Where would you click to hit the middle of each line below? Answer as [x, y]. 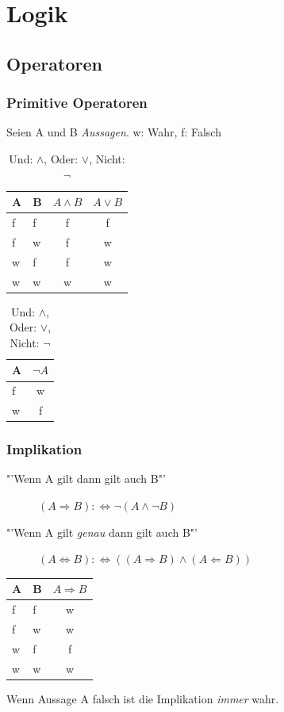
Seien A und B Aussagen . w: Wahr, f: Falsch [114, 132]
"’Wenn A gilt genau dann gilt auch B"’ [102, 532]
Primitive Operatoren [77, 103]
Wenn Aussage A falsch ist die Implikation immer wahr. [143, 698]
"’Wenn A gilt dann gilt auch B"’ [86, 478]
